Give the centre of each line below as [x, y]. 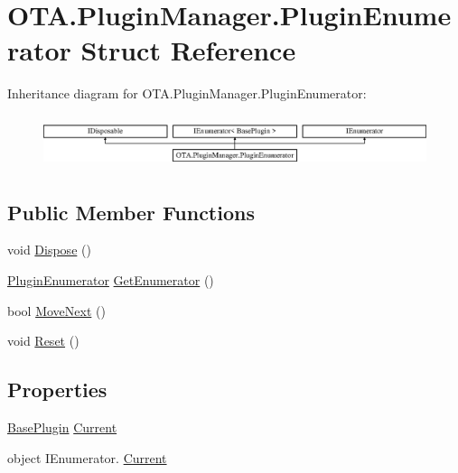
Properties [57, 390]
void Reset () [43, 341]
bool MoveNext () [56, 310]
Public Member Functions [131, 212]
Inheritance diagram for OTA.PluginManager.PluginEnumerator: [187, 93]
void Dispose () [49, 250]
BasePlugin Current [62, 427]
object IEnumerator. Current [87, 457]
